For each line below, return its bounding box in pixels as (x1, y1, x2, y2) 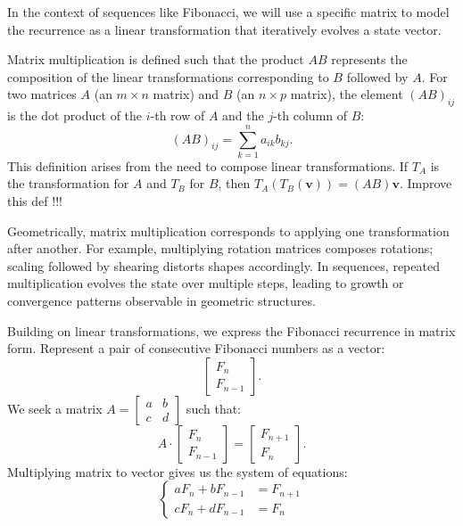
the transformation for (7, 174, 129, 193)
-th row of (150, 106, 205, 125)
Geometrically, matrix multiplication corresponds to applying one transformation (7, 221, 450, 240)
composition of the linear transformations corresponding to (7, 67, 329, 86)
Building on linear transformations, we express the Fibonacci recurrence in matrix (7, 321, 456, 340)
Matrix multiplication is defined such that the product (7, 50, 304, 69)
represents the (331, 50, 408, 69)
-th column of (273, 106, 348, 125)
